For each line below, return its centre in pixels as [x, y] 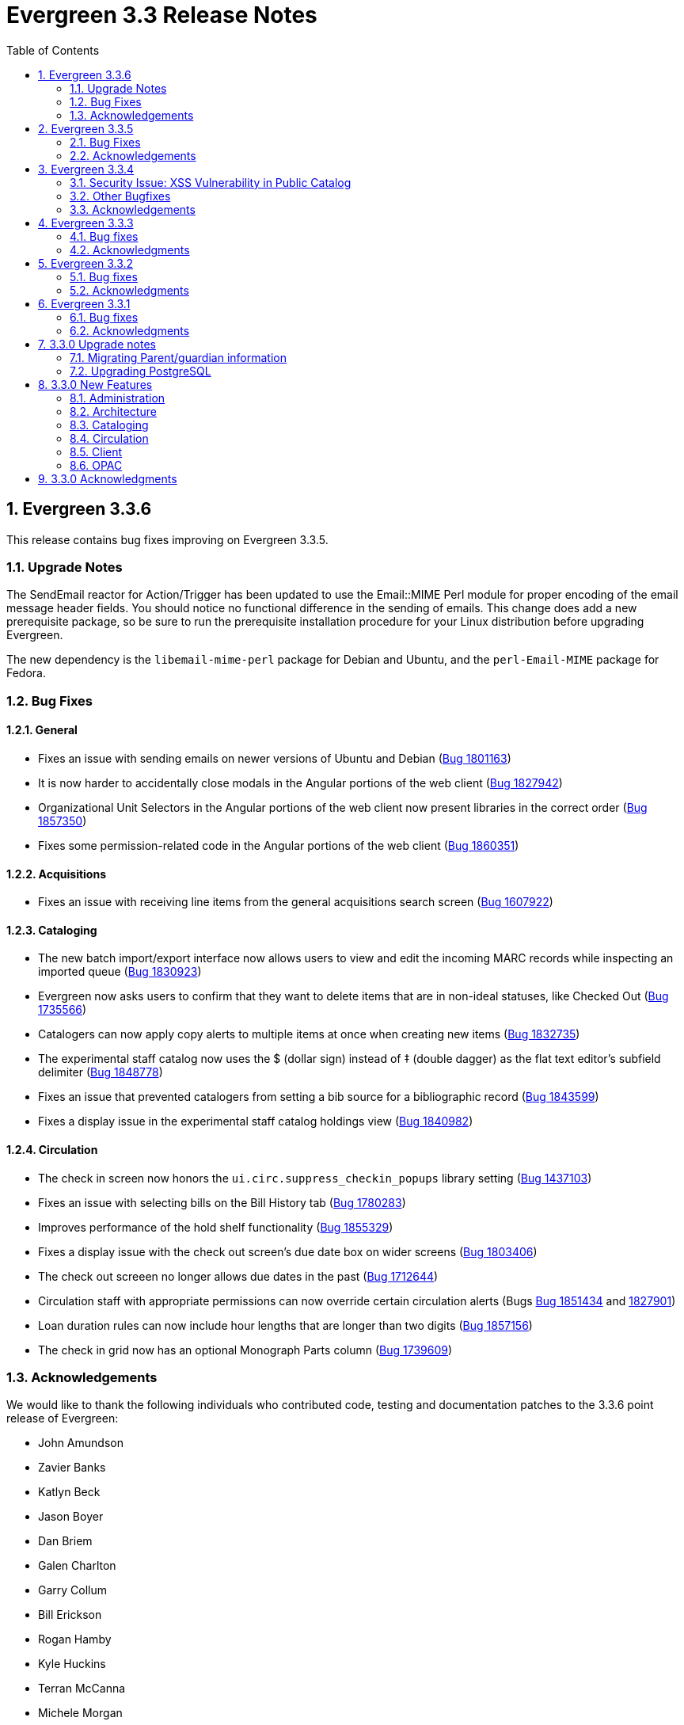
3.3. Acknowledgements [133, 209]
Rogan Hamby [75, 1639]
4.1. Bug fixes [104, 236]
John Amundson [81, 1443]
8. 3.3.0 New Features [95, 384]
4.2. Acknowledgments [130, 249]
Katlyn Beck [69, 1492]
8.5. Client [96, 451]
